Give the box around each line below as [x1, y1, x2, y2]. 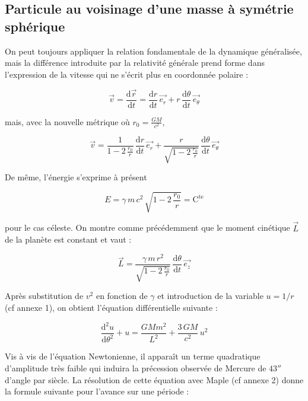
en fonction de [96, 289, 148, 302]
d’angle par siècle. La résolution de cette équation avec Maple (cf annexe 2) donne [5, 373, 304, 386]
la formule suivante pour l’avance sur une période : [5, 385, 189, 397]
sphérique [5, 17, 65, 35]
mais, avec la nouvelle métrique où [5, 115, 130, 128]
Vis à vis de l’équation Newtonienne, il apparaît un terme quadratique [5, 350, 261, 362]
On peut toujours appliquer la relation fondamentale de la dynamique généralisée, [5, 44, 302, 57]
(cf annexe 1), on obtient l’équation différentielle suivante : [5, 301, 218, 313]
